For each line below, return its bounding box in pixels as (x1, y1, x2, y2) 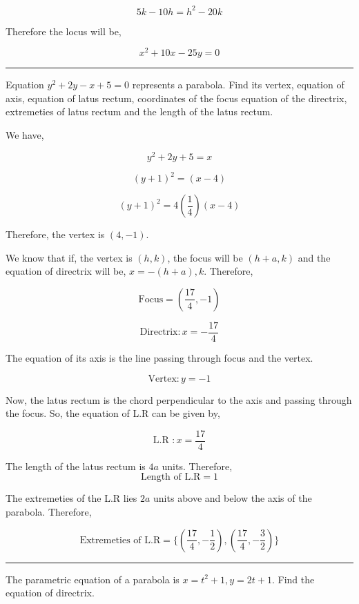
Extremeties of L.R (79, 535, 161, 545)
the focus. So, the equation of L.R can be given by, (6, 406, 220, 420)
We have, (6, 127, 44, 142)
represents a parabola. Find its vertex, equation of (132, 77, 345, 92)
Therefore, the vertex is (6, 227, 105, 242)
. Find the (271, 572, 315, 586)
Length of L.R (140, 472, 201, 483)
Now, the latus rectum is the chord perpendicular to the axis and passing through (6, 392, 352, 407)
